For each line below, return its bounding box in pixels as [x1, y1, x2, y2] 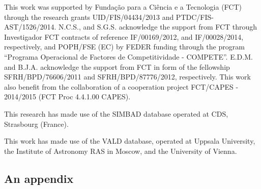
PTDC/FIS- [176, 11, 214, 22]
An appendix [4, 170, 74, 186]
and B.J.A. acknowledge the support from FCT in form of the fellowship [4, 61, 230, 72]
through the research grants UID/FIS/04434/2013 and [4, 11, 174, 22]
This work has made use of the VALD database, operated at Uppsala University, [4, 136, 255, 146]
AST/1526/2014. [4, 21, 56, 32]
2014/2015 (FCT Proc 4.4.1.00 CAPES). [4, 91, 131, 102]
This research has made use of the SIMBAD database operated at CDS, [4, 108, 228, 119]
